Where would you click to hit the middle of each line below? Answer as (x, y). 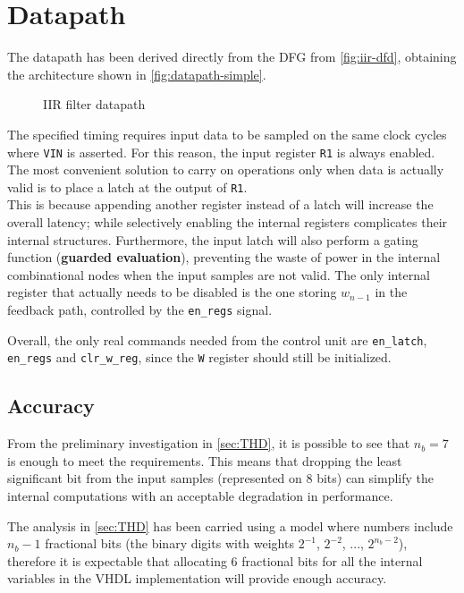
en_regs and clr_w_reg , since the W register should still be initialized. (199, 357)
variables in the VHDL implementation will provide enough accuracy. (197, 578)
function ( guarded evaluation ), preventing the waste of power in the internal (224, 257)
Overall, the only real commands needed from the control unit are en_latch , (217, 339)
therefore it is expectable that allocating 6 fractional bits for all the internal (215, 560)
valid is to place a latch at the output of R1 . (127, 186)
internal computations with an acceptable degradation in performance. (200, 495)
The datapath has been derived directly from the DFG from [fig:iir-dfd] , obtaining (232, 57)
